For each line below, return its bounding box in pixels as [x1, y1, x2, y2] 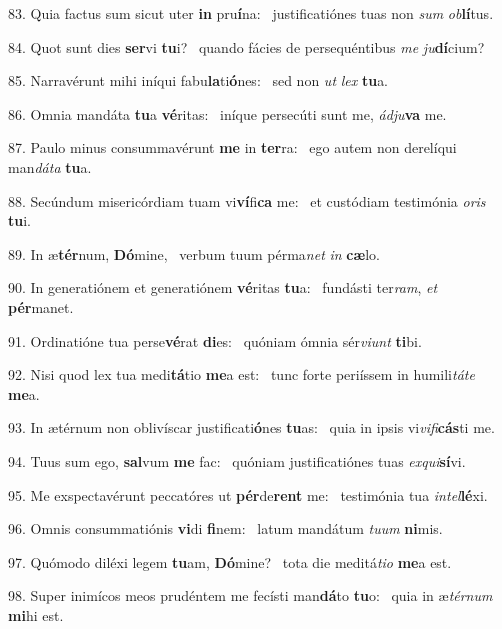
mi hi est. [8, 604, 64, 625]
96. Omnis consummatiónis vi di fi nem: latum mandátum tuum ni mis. [8, 518, 443, 539]
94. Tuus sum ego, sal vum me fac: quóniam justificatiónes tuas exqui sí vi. [8, 450, 466, 471]
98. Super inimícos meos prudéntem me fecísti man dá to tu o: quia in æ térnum [8, 585, 493, 606]
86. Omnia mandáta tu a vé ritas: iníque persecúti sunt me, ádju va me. [8, 103, 447, 124]
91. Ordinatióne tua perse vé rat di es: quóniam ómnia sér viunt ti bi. [8, 330, 422, 351]
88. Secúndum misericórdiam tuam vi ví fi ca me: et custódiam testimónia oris [8, 190, 486, 211]
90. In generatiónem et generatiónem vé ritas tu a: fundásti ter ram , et [8, 277, 438, 298]
